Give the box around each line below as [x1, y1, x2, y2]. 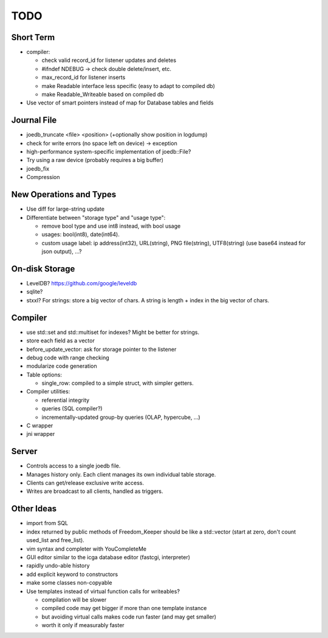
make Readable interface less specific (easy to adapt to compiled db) [41, 82, 216, 89]
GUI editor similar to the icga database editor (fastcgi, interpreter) [26, 553, 191, 561]
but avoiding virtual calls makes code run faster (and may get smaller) [41, 613, 217, 620]
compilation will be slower [41, 596, 107, 603]
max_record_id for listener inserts [41, 73, 126, 81]
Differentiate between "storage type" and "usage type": [26, 214, 166, 221]
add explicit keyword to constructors [26, 571, 118, 578]
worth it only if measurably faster [41, 622, 125, 629]
